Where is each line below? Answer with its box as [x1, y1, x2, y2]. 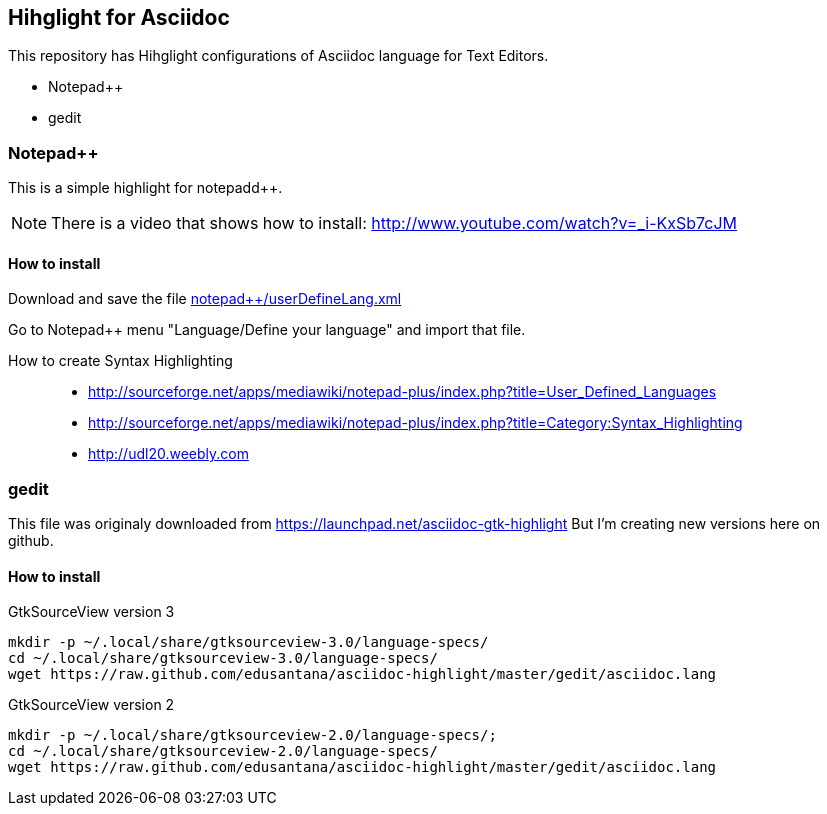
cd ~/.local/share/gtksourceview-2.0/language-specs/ [8, 743, 438, 760]
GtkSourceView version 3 [8, 603, 175, 621]
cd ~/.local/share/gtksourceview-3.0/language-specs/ [8, 650, 438, 667]
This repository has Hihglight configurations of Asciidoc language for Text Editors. [8, 47, 549, 65]
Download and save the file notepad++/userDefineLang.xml [8, 290, 402, 308]
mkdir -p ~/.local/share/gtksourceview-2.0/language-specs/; [8, 727, 497, 744]
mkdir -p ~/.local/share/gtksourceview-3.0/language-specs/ [8, 634, 489, 651]
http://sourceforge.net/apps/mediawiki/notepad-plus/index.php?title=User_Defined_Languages [88, 383, 717, 401]
